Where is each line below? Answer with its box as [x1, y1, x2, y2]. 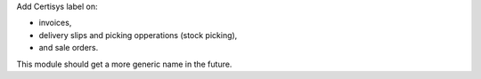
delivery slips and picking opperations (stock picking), [38, 29, 238, 40]
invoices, [38, 18, 72, 28]
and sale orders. [38, 43, 99, 53]
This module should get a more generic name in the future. [16, 59, 232, 69]
